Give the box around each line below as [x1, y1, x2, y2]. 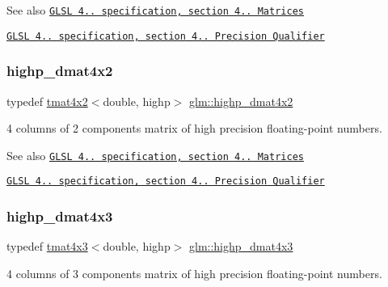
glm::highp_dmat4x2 [189, 92, 293, 109]
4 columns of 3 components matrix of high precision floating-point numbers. [6, 264, 382, 281]
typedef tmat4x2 [6, 92, 88, 109]
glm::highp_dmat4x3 [189, 238, 293, 255]
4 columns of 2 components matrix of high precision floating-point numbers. [6, 120, 382, 137]
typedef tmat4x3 [6, 238, 88, 255]
